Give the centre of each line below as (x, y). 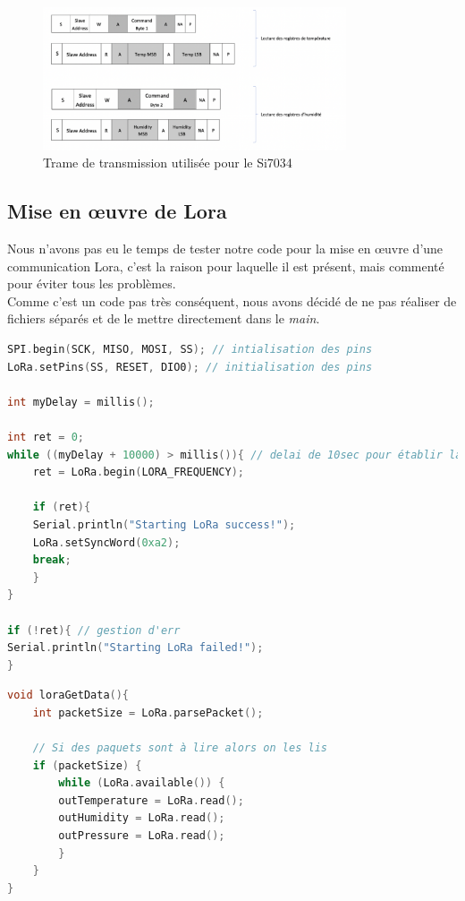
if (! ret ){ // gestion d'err (94, 630)
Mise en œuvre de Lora (117, 211)
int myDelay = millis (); (81, 402)
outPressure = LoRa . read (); (142, 836)
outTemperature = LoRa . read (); (151, 800)
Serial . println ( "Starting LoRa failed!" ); (135, 648)
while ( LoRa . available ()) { (142, 783)
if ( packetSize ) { (87, 765)
